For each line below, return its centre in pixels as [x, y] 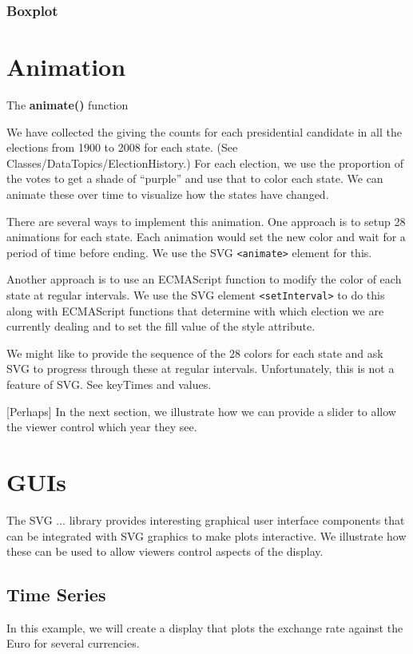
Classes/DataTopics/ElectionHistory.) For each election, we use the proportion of [205, 163]
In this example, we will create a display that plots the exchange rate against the [205, 627]
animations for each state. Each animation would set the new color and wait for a [206, 237]
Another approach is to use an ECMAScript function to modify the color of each [204, 279]
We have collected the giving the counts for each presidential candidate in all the [204, 131]
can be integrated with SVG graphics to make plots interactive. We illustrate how [206, 535]
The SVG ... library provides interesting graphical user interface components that [206, 519]
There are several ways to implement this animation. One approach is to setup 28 [206, 221]
